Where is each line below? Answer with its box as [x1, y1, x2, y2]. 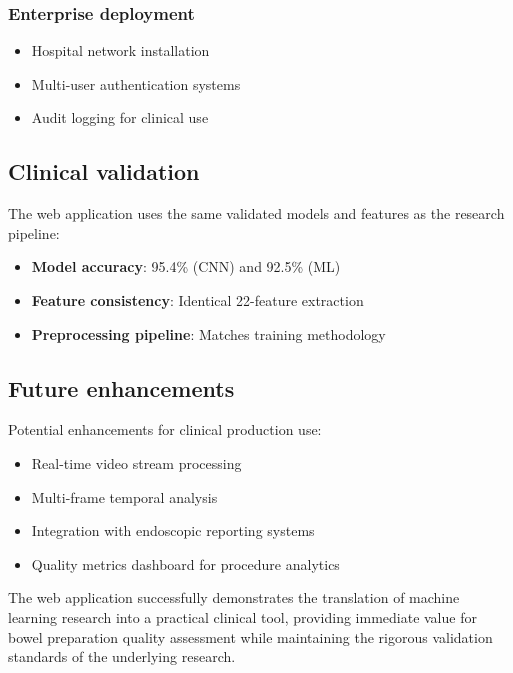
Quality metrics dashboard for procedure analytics [31, 553, 340, 574]
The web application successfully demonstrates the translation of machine [8, 587, 460, 608]
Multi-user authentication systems [31, 73, 241, 94]
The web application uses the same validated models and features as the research [8, 203, 505, 224]
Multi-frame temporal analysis [31, 486, 218, 507]
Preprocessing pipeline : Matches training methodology [31, 323, 386, 344]
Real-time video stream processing [31, 452, 242, 473]
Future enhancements [8, 372, 235, 403]
